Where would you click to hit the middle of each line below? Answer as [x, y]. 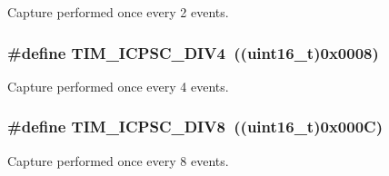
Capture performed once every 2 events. [118, 12]
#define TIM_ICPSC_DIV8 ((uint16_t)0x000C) [195, 127]
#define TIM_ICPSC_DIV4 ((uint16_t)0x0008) [193, 52]
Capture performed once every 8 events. [118, 160]
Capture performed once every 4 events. [118, 86]
